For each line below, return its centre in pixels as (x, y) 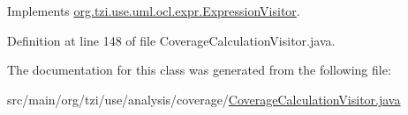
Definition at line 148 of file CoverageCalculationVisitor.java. (171, 40)
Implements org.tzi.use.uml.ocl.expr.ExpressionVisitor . (154, 11)
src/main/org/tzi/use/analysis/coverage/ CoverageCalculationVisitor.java (204, 99)
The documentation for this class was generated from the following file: (199, 70)
